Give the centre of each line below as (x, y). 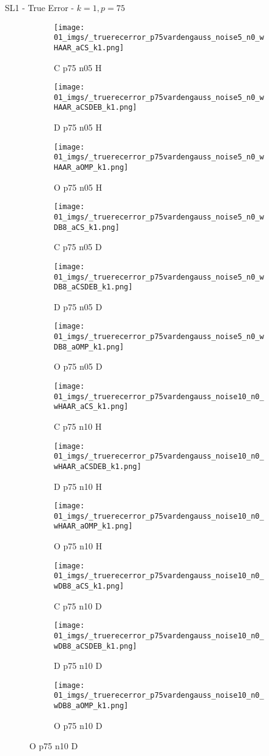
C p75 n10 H (78, 426)
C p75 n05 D (78, 247)
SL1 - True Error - (39, 7)
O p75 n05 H (78, 187)
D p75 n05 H (78, 127)
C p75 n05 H (78, 67)
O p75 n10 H (78, 546)
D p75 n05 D (78, 306)
